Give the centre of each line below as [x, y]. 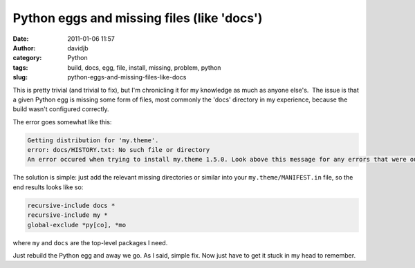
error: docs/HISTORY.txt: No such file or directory [119, 150]
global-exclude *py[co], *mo [77, 225]
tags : [20, 67]
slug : [20, 77]
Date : [21, 39]
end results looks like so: [48, 187]
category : [27, 58]
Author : [24, 48]
